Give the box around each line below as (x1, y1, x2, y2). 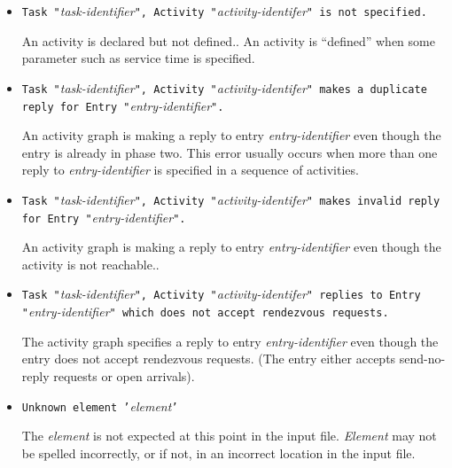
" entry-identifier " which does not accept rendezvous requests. (21, 302, 389, 321)
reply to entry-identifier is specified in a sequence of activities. (21, 160, 359, 179)
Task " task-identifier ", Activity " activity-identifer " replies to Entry (21, 285, 421, 303)
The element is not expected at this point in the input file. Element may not (21, 426, 437, 445)
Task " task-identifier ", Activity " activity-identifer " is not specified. (21, 2, 427, 19)
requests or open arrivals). (53, 366, 195, 385)
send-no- (399, 349, 446, 368)
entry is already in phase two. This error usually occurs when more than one (21, 143, 438, 161)
